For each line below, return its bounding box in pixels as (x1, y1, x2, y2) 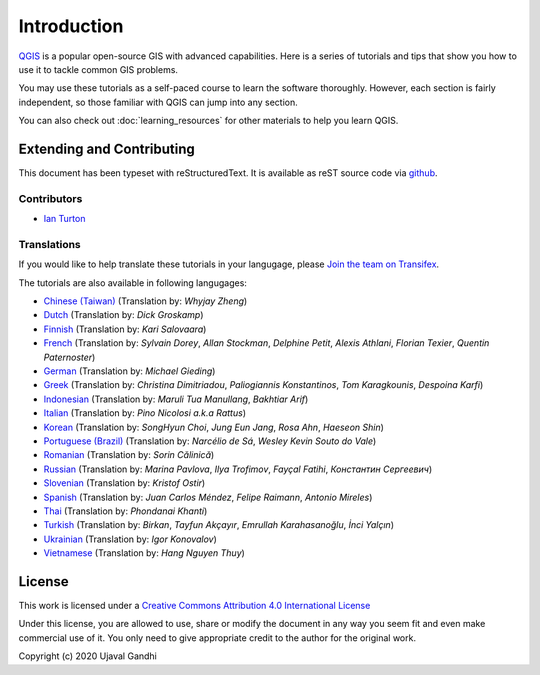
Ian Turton (43, 213, 86, 225)
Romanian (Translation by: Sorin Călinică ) (43, 449, 215, 461)
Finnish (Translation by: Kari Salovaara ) (43, 323, 207, 335)
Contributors (18, 191, 83, 205)
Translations (18, 237, 82, 251)
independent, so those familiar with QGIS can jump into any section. (18, 96, 299, 108)
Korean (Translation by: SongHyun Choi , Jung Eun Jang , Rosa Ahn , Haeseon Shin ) (43, 421, 385, 433)
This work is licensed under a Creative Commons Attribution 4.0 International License (18, 600, 371, 612)
